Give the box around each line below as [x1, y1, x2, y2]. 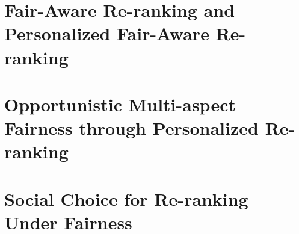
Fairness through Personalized [4, 115, 259, 140]
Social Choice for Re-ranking [4, 186, 248, 211]
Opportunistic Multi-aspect [4, 91, 236, 116]
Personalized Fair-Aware [4, 21, 209, 46]
